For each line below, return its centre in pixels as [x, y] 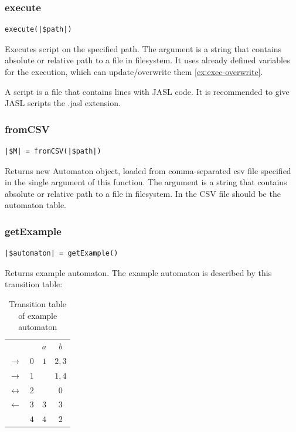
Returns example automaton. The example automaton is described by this [138, 272]
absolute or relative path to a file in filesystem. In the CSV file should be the [143, 193]
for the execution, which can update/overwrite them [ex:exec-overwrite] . [134, 72]
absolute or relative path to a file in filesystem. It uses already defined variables [147, 60]
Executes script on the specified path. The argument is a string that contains [143, 48]
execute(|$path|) [38, 30]
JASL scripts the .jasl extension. [63, 103]
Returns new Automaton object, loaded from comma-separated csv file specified [148, 170]
